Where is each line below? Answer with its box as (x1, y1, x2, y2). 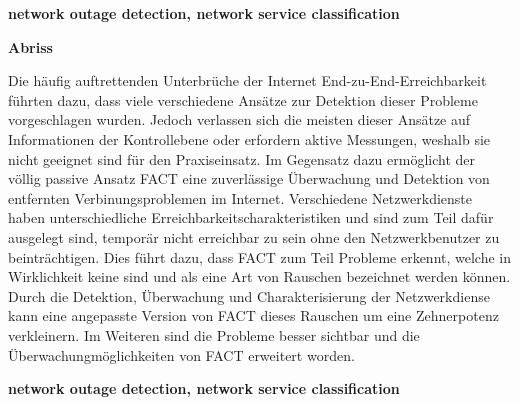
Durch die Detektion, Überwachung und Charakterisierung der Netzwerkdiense (8, 285, 490, 306)
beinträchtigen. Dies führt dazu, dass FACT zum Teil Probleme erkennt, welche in (8, 246, 512, 267)
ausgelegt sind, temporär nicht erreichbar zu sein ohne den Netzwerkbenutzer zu (8, 226, 500, 247)
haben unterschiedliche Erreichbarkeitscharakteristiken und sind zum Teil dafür (8, 207, 494, 228)
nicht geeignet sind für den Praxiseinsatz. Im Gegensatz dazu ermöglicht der (8, 148, 476, 169)
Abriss (8, 36, 53, 57)
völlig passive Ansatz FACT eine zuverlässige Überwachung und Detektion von (8, 168, 490, 189)
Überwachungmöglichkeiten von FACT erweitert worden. (8, 344, 355, 365)
